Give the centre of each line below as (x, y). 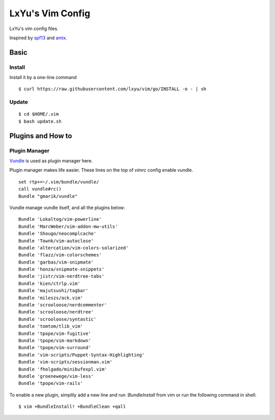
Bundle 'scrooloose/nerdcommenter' (63, 305)
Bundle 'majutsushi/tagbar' (53, 291)
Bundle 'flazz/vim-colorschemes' (60, 255)
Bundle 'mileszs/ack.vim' (51, 298)
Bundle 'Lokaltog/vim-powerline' (60, 219)
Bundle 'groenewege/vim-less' (56, 376)
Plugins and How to (41, 136)
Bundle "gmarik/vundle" (48, 196)
